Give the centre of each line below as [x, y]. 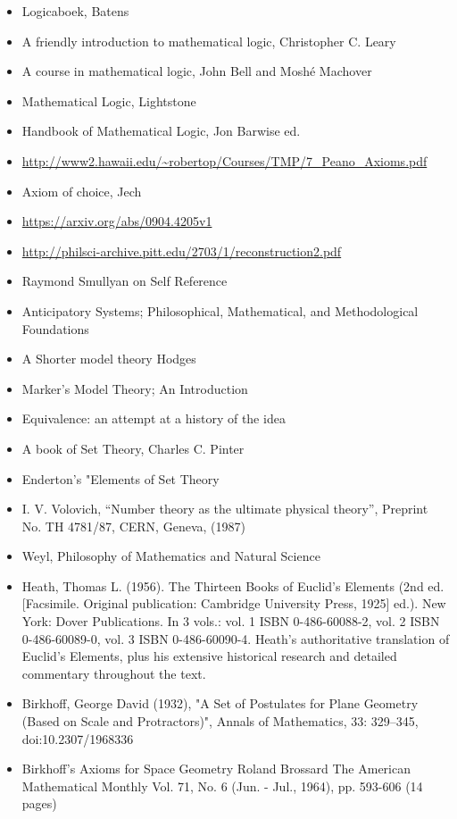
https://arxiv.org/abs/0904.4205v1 [117, 221]
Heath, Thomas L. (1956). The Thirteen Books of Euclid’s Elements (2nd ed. [233, 585]
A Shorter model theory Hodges [109, 359]
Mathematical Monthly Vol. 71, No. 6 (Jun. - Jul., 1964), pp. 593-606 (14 [222, 786]
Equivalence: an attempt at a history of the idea [154, 418]
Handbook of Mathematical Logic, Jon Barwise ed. [161, 131]
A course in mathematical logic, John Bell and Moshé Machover [197, 71]
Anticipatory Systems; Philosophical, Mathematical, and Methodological [220, 310]
